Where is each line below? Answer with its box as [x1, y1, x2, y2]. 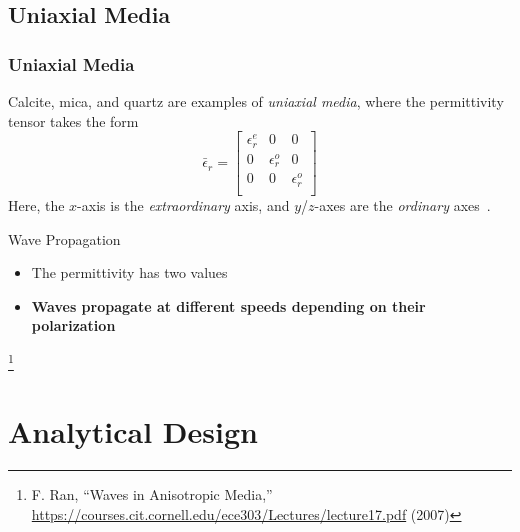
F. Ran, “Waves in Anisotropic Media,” [31, 484, 273, 505]
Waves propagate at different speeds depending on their [31, 295, 426, 316]
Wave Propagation [8, 228, 121, 249]
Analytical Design [8, 411, 258, 452]
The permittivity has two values [31, 262, 228, 283]
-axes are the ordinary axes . [314, 194, 491, 215]
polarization [31, 315, 116, 336]
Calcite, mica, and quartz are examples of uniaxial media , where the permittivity [8, 91, 504, 111]
